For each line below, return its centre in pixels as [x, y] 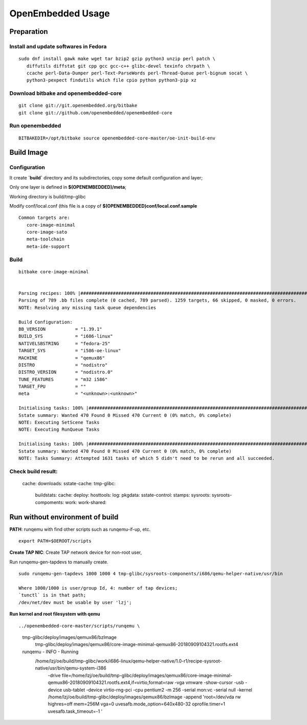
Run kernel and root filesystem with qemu [55, 614]
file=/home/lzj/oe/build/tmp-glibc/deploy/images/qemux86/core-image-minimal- [147, 675]
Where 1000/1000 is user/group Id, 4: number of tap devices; [98, 588]
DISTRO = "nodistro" [63, 365]
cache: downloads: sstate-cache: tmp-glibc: [69, 483]
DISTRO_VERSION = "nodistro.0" [66, 372]
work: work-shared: [86, 502]
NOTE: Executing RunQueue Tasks [59, 430]
